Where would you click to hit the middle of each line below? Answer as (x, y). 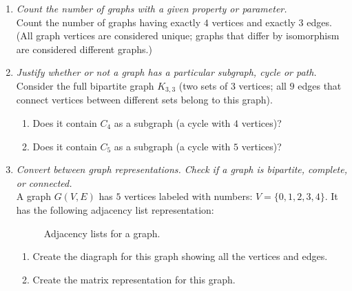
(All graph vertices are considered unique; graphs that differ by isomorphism (178, 36)
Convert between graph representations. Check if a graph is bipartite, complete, (182, 169)
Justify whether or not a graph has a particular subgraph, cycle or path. (166, 72)
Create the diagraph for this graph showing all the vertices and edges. (180, 256)
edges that (320, 85)
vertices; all (262, 85)
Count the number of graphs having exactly (108, 22)
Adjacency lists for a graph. (102, 233)
